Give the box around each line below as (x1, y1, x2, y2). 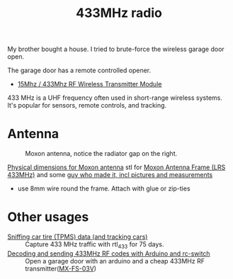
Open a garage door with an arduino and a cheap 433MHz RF (25, 256, 205, 265)
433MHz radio (75, 5, 163, 21)
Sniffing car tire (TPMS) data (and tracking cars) (7, 232, 148, 241)
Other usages (7, 209, 89, 225)
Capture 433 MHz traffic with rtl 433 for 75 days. (25, 240, 164, 250)
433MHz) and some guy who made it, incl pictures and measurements (7, 171, 213, 179)
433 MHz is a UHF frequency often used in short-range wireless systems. (7, 93, 223, 102)
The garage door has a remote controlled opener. (7, 66, 152, 75)
